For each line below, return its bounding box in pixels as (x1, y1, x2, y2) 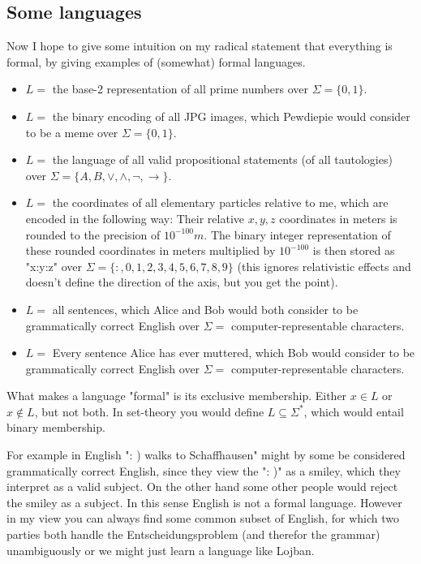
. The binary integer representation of (204, 226, 391, 243)
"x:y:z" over (25, 257, 83, 274)
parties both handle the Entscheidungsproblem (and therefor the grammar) (6, 526, 380, 543)
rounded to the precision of (25, 226, 161, 243)
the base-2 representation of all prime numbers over (52, 80, 309, 97)
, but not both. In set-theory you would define (34, 403, 264, 420)
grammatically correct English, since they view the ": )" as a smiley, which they (6, 462, 401, 479)
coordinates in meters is (279, 209, 397, 226)
